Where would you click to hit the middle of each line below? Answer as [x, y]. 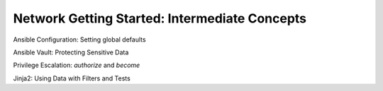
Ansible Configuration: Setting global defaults [79, 40]
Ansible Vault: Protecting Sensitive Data [71, 52]
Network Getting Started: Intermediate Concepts [160, 18]
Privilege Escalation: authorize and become [77, 65]
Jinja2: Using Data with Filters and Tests [72, 78]
